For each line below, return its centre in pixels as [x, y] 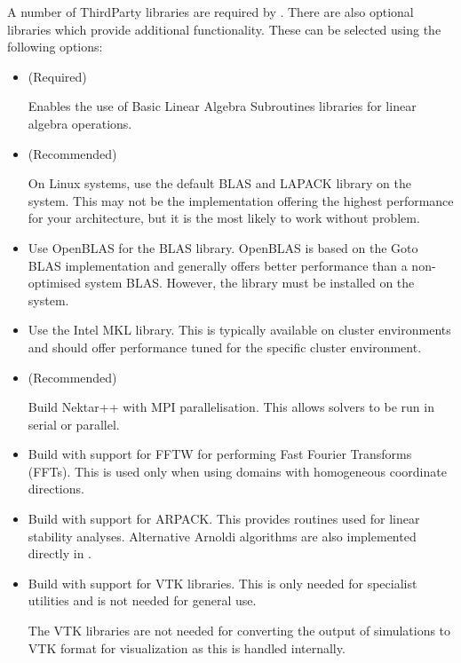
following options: [55, 47]
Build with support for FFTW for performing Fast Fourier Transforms [220, 454]
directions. [56, 489]
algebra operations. [80, 123]
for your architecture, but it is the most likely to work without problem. [224, 218]
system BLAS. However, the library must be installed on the [250, 283]
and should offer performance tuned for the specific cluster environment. [225, 347]
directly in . [60, 553]
